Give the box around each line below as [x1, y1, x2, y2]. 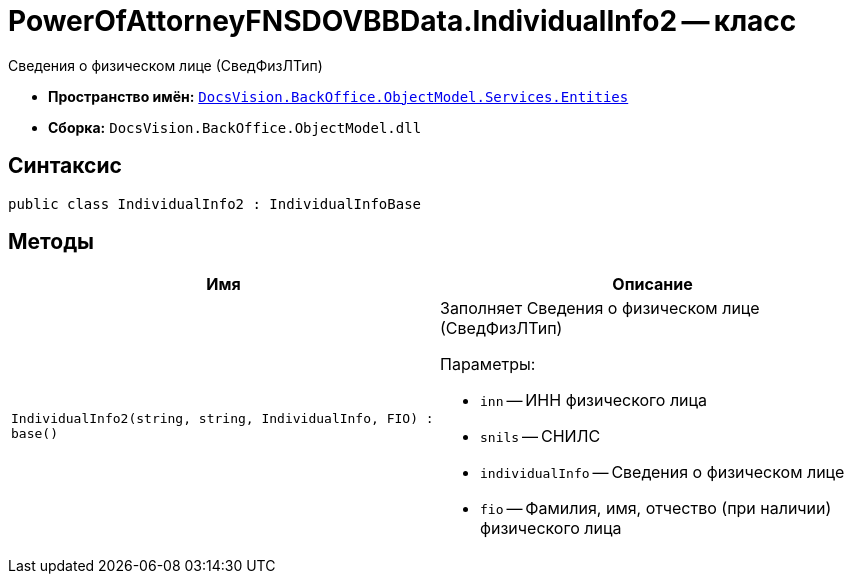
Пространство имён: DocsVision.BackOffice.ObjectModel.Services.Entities [48, 87, 629, 105]
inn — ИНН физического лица [480, 390, 708, 411]
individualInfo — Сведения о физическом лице [480, 462, 845, 483]
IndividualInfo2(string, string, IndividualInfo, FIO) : [11, 411, 434, 427]
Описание [612, 274, 693, 295]
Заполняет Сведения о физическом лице [440, 298, 760, 319]
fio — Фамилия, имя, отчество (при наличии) [480, 498, 832, 519]
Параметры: [440, 354, 536, 375]
